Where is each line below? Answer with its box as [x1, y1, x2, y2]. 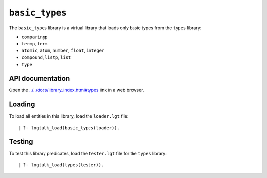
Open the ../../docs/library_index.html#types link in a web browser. [9, 87, 144, 93]
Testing [9, 137, 33, 146]
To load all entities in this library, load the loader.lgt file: [9, 113, 129, 119]
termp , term [21, 41, 48, 46]
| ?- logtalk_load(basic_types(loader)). [18, 125, 120, 131]
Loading [9, 100, 35, 109]
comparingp [21, 34, 48, 40]
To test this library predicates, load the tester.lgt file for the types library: [9, 150, 167, 156]
